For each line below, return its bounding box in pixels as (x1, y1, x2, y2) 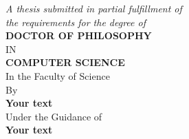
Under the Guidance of (5, 109, 102, 123)
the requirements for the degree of (5, 14, 146, 29)
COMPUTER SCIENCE (5, 55, 125, 69)
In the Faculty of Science (5, 68, 110, 83)
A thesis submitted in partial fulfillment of (5, 1, 182, 15)
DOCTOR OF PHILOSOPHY (5, 28, 152, 43)
